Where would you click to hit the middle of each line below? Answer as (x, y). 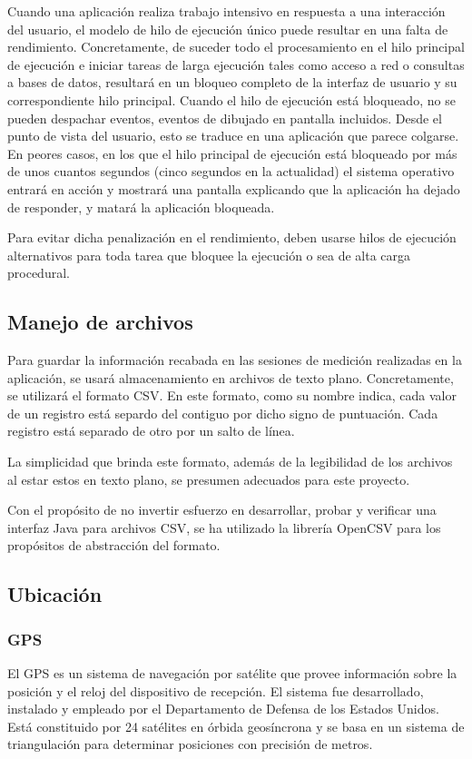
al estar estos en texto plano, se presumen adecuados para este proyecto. (209, 479)
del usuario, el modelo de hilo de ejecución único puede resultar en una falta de (228, 29)
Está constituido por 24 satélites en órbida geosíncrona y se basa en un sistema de (236, 726)
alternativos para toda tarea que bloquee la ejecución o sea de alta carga (209, 255)
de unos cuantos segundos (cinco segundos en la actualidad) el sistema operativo (231, 171)
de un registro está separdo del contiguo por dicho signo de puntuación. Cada (223, 413)
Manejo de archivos (100, 322)
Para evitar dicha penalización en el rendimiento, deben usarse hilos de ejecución (232, 237)
